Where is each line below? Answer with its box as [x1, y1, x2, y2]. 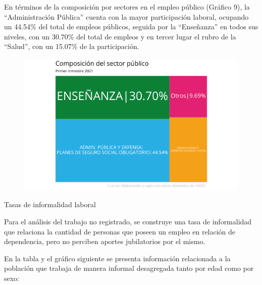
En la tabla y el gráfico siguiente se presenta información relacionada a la [4, 253, 231, 263]
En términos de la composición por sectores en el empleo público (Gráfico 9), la [4, 2, 250, 12]
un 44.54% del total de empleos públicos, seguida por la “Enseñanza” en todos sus [4, 21, 258, 32]
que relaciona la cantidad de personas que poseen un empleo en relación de [4, 226, 236, 236]
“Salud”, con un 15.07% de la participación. [4, 41, 139, 52]
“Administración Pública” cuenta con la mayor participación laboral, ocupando [4, 11, 249, 22]
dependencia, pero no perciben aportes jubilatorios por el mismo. [4, 236, 205, 247]
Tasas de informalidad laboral [4, 199, 96, 210]
